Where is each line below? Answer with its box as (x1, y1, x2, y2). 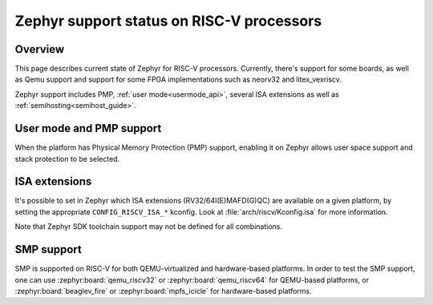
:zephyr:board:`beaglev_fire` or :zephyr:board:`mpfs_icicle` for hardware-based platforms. (14, 286, 312, 295)
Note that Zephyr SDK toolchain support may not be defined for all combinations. (14, 222, 283, 231)
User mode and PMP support (14, 122, 162, 135)
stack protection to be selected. (14, 154, 120, 163)
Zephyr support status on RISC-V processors (14, 12, 322, 30)
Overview (14, 42, 65, 56)
